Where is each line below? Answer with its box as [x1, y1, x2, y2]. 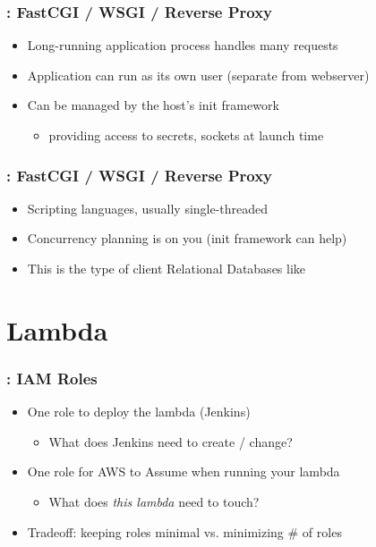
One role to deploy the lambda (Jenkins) [27, 402, 251, 421]
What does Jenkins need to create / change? [48, 432, 293, 450]
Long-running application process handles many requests [27, 36, 338, 55]
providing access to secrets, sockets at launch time [48, 126, 324, 144]
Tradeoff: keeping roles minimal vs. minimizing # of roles [27, 522, 342, 541]
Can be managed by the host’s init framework [27, 96, 279, 114]
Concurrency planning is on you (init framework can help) [27, 229, 347, 248]
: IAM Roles [6, 366, 98, 389]
